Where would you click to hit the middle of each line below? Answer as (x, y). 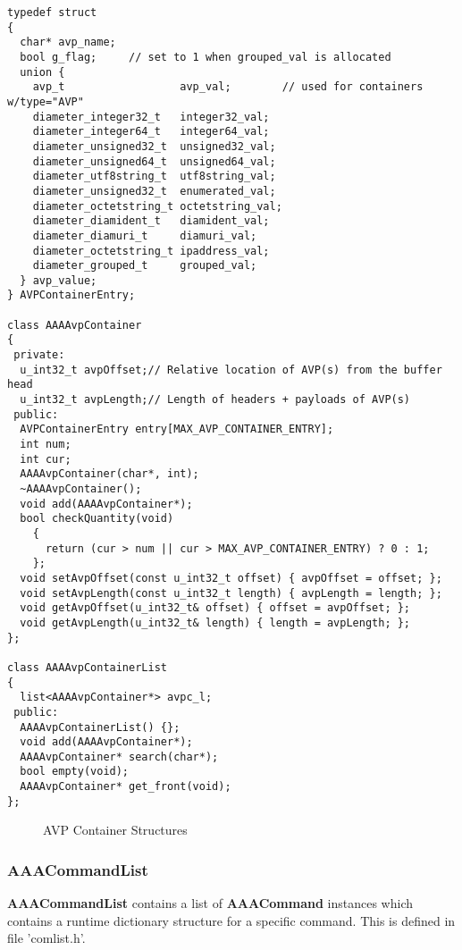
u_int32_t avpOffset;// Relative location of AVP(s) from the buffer (231, 370)
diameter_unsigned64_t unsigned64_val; (154, 161)
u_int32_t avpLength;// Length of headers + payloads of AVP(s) (215, 400)
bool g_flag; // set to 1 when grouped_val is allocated (206, 57)
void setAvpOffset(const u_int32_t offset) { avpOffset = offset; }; (231, 578)
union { (42, 72)
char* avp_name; (68, 42)
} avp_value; (59, 280)
